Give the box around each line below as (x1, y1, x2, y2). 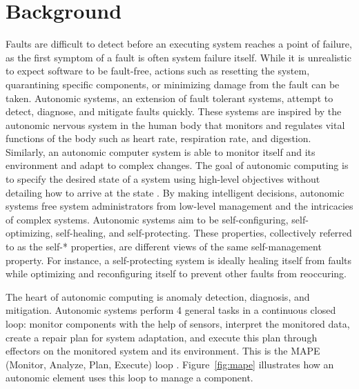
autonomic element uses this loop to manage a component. (6, 370, 253, 385)
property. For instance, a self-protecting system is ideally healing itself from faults (6, 252, 352, 267)
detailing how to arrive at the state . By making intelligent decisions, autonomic (6, 185, 345, 199)
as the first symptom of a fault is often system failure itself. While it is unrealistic (6, 50, 351, 64)
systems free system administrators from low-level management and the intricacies (6, 199, 353, 213)
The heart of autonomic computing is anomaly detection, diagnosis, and (6, 289, 310, 303)
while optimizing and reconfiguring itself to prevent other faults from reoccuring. (6, 266, 347, 281)
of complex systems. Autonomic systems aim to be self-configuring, (6, 212, 289, 226)
